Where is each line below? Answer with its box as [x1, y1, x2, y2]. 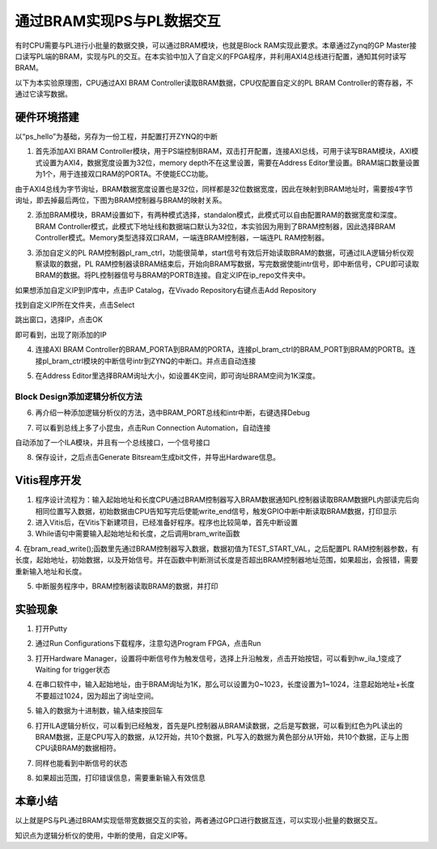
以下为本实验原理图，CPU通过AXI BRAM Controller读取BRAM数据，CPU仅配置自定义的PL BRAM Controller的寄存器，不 [15, 78, 414, 87]
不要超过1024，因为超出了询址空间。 [35, 690, 158, 700]
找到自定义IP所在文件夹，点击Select [15, 300, 135, 310]
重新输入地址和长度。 [15, 567, 87, 576]
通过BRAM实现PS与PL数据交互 [15, 12, 222, 30]
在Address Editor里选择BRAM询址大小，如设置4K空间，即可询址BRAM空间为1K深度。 [35, 371, 320, 380]
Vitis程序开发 [15, 473, 82, 487]
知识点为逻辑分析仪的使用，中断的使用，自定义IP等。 [15, 830, 192, 840]
